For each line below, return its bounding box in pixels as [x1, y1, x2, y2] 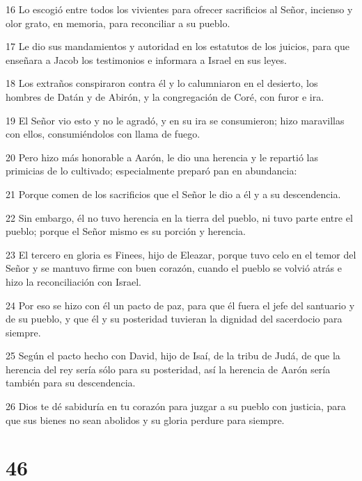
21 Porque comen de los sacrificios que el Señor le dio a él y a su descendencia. [6, 186, 341, 201]
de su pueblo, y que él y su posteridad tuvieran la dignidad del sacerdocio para [6, 311, 343, 326]
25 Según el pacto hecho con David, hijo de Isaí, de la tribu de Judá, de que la [6, 348, 340, 363]
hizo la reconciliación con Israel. [6, 274, 141, 288]
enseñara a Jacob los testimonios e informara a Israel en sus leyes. [6, 52, 287, 67]
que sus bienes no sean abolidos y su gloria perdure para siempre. [6, 412, 285, 427]
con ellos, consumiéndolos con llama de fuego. [6, 127, 200, 141]
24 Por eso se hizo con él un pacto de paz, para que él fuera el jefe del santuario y [6, 297, 355, 312]
